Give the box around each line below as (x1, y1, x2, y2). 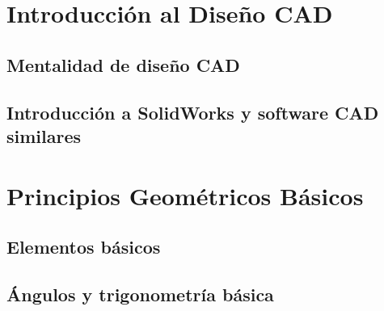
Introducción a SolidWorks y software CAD (6, 99, 379, 124)
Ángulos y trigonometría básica (6, 281, 274, 306)
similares (6, 123, 82, 148)
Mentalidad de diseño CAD (6, 52, 240, 77)
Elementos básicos (6, 234, 161, 259)
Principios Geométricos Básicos (6, 179, 364, 212)
